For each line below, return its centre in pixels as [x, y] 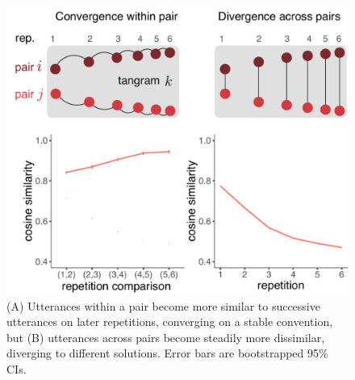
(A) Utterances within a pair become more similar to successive [163, 305]
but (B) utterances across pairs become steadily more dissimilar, [166, 337]
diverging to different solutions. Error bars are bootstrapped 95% [167, 353]
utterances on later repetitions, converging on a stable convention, [170, 322]
